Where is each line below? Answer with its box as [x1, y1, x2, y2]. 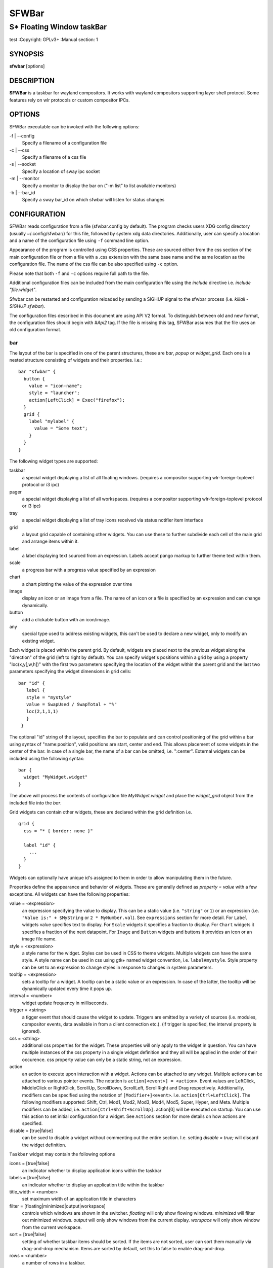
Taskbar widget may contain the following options [9, 1151, 115, 1157]
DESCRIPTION [9, 77, 55, 85]
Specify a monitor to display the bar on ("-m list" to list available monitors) [22, 183, 176, 189]
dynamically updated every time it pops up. [22, 985, 112, 992]
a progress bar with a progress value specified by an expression [22, 567, 156, 573]
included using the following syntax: [9, 755, 84, 761]
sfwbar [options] [9, 63, 45, 69]
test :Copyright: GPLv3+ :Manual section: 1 [9, 37, 98, 43]
